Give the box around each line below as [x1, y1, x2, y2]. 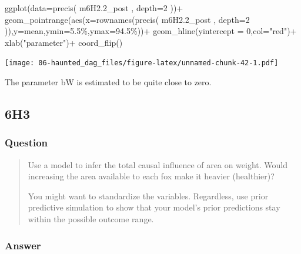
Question [5, 135, 48, 150]
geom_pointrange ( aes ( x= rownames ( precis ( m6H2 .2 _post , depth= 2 [5, 13, 250, 25]
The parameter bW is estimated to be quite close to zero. [5, 76, 212, 88]
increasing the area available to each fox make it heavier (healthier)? [28, 170, 275, 182]
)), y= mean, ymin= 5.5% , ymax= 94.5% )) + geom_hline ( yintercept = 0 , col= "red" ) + [5, 25, 297, 37]
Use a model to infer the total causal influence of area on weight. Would [28, 158, 288, 171]
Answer [5, 238, 41, 252]
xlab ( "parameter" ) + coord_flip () [5, 36, 123, 48]
